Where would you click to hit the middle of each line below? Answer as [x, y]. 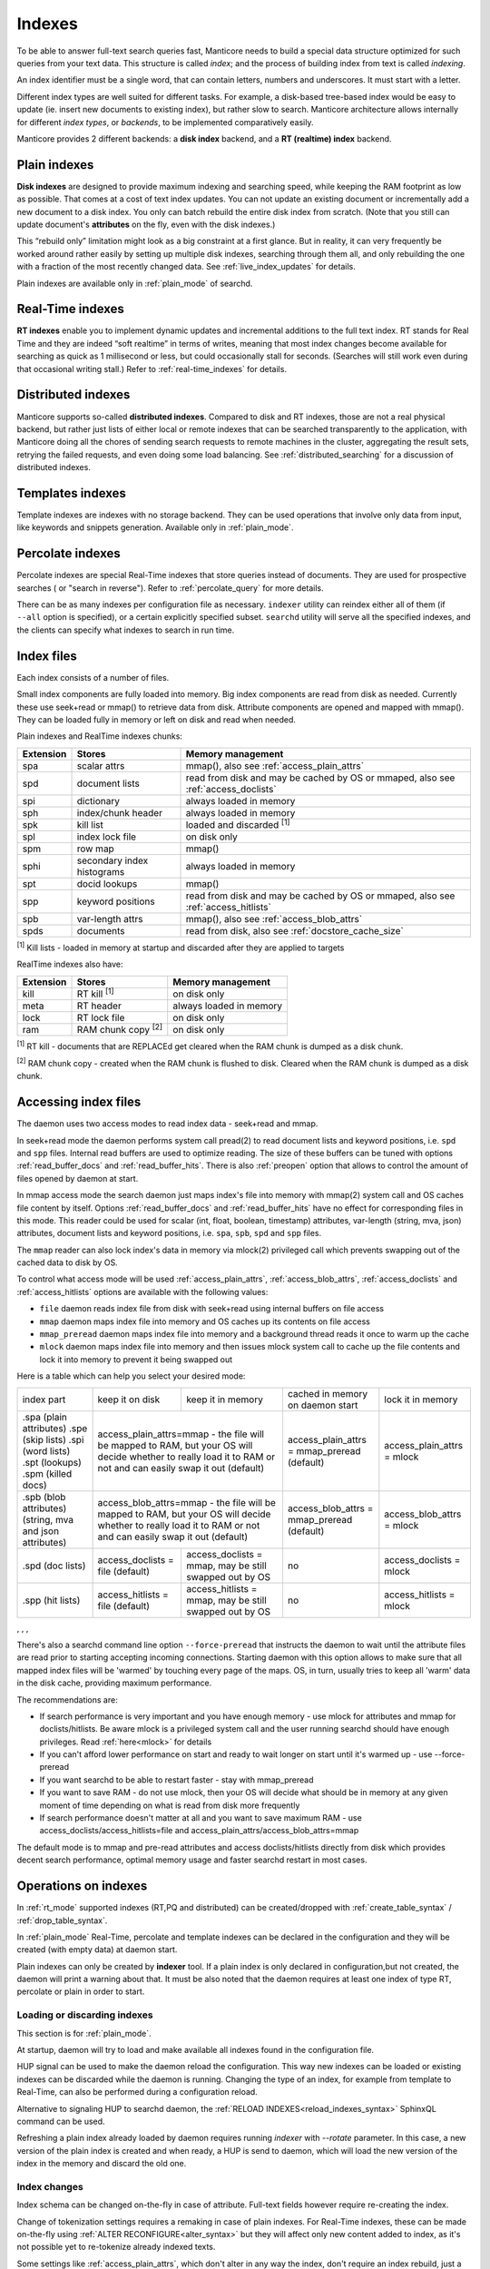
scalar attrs [101, 765]
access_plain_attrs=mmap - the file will [181, 1434]
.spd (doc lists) [54, 1566]
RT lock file [101, 1018]
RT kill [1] [95, 993]
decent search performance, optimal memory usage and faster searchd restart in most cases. [192, 1860]
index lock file [106, 837]
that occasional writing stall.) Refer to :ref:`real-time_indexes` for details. [152, 368]
